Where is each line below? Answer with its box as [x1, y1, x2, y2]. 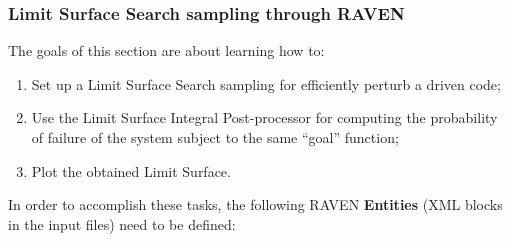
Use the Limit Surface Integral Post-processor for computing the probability [31, 107, 498, 128]
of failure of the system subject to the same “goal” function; [31, 127, 399, 147]
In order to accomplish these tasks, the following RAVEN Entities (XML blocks [8, 194, 503, 215]
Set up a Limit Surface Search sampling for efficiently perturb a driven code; [31, 73, 501, 94]
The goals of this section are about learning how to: [8, 40, 325, 61]
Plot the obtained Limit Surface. [31, 160, 231, 181]
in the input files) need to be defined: [8, 213, 236, 234]
